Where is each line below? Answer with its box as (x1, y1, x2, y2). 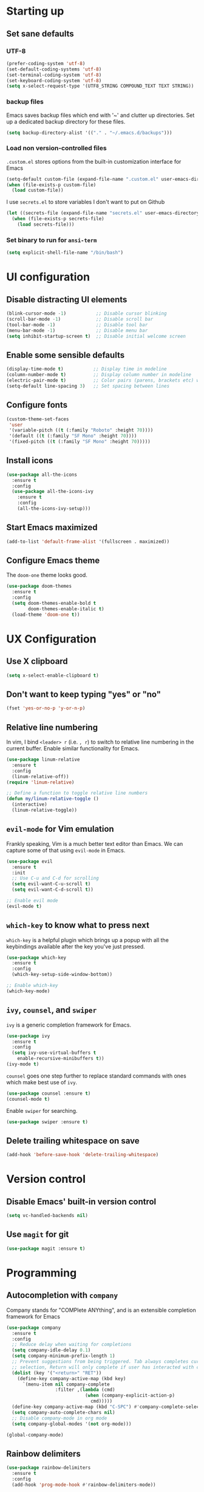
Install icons (6, 455, 53, 466)
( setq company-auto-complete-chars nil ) (12, 1409, 115, 1415)
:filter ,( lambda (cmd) (55, 1387, 115, 1393)
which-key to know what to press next (6, 920, 150, 930)
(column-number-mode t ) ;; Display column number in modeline (6, 372, 191, 378)
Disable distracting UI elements (6, 294, 127, 305)
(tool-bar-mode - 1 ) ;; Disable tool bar (6, 321, 148, 328)
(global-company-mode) (6, 1432, 64, 1438)
